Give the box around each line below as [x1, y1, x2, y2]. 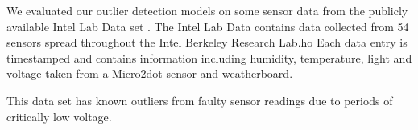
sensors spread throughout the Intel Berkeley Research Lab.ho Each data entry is [6, 34, 408, 51]
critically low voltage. [6, 108, 112, 124]
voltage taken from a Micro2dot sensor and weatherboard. [6, 65, 293, 82]
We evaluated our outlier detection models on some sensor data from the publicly [6, 2, 408, 18]
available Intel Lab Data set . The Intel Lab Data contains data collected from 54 [6, 18, 409, 35]
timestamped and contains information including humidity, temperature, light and [6, 49, 412, 66]
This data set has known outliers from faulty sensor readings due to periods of [6, 91, 393, 108]
